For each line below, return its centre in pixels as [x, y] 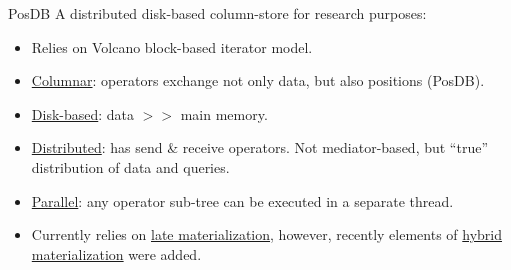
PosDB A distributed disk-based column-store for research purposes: [217, 13]
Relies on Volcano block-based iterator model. [172, 46]
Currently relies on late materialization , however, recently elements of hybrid [267, 234]
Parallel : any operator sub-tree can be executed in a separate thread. [242, 200]
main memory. [224, 113]
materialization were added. [116, 253]
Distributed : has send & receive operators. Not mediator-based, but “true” [260, 147]
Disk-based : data [83, 113]
